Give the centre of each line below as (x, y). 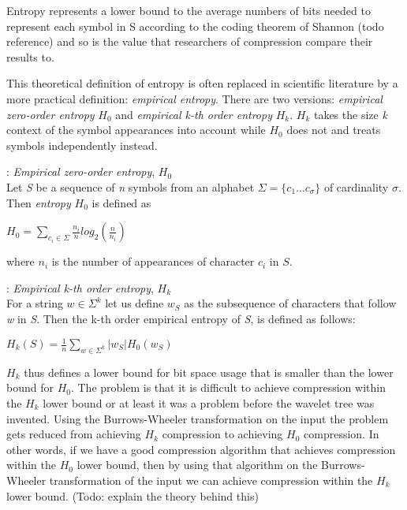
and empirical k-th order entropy (194, 114)
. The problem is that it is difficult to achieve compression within (228, 387)
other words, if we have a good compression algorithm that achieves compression (201, 449)
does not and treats (334, 130)
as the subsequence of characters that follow (290, 303)
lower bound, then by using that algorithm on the (197, 465)
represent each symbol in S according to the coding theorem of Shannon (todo (195, 26)
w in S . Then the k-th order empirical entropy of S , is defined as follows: (181, 318)
